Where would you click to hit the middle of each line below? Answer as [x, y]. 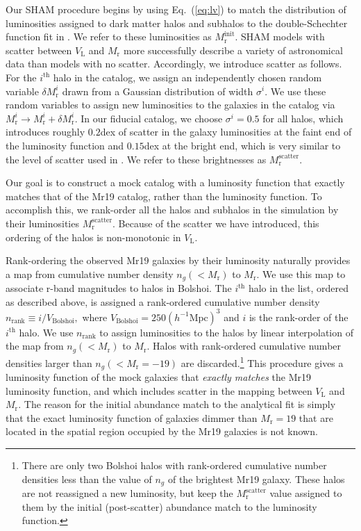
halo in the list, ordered [299, 288]
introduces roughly [45, 132]
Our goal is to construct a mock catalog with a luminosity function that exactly [175, 182]
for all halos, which [303, 118]
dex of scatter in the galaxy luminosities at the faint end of [226, 132]
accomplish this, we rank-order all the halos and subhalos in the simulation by [172, 210]
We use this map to [304, 273]
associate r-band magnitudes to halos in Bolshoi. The [119, 288]
